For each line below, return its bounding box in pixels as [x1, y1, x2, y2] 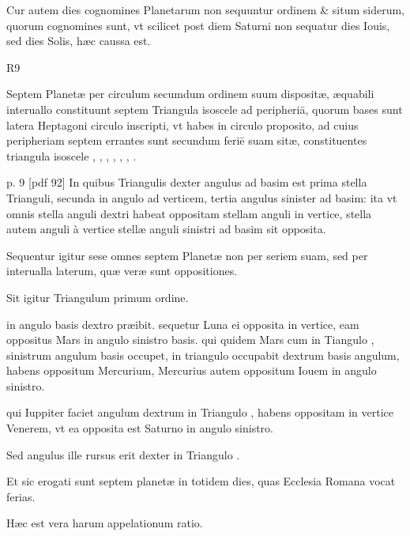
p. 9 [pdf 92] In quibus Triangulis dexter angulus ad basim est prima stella [6, 174, 367, 191]
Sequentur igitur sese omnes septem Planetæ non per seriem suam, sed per [6, 247, 368, 263]
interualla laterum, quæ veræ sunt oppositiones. [6, 262, 238, 279]
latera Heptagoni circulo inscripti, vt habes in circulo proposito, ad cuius [6, 116, 359, 133]
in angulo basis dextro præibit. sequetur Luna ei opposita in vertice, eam [6, 315, 359, 332]
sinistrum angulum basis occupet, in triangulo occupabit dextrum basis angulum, [6, 346, 400, 363]
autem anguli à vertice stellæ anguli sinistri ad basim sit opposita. [6, 221, 326, 237]
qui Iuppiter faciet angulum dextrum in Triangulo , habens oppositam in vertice [6, 404, 393, 421]
